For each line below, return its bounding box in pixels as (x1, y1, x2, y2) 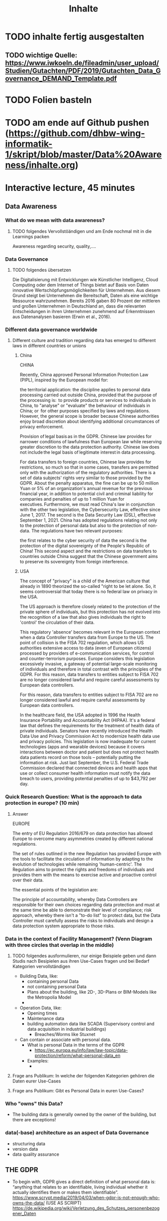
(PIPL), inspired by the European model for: (19, 377, 108, 383)
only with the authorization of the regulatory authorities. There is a (19, 470, 156, 476)
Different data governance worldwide (5, 326, 98, 333)
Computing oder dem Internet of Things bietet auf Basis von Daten (12, 282, 149, 288)
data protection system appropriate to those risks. (12, 923, 115, 929)
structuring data (12, 1140, 46, 1147)
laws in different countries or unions (12, 343, 86, 349)
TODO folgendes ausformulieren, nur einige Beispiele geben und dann (12, 953, 157, 959)
